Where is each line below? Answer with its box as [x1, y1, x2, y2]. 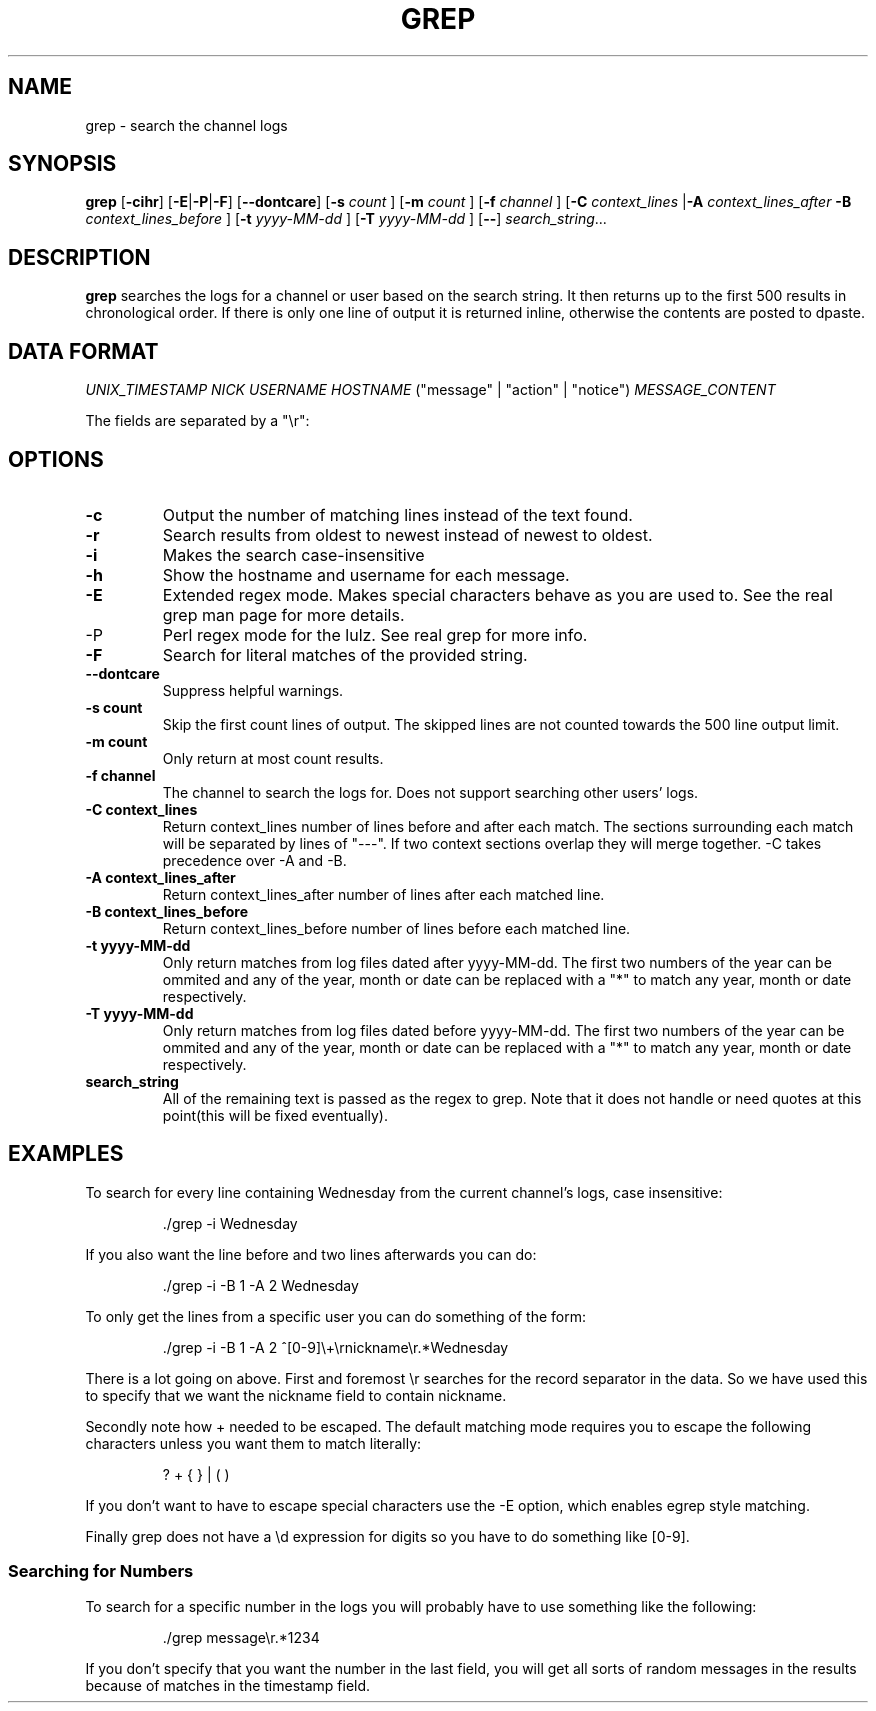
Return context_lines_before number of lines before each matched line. [162, 919, 631, 937]
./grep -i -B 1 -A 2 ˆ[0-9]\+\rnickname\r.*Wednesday [162, 1338, 509, 1356]
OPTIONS [8, 446, 104, 472]
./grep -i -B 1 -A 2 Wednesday [162, 1276, 359, 1294]
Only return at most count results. [162, 749, 384, 767]
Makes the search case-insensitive [162, 544, 425, 565]
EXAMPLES [8, 1141, 124, 1167]
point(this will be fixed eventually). [162, 1106, 388, 1124]
